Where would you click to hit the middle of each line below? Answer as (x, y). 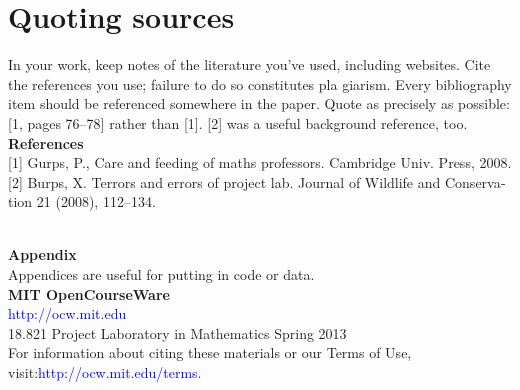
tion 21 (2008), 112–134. (82, 201)
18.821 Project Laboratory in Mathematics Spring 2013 (177, 332)
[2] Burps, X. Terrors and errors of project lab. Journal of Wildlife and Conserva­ (257, 181)
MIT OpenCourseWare (89, 293)
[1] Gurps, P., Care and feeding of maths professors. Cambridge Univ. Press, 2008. (260, 162)
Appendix (42, 254)
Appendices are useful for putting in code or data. (161, 274)
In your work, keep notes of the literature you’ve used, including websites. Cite (249, 64)
